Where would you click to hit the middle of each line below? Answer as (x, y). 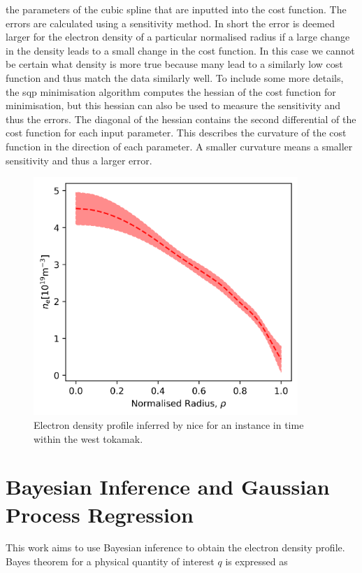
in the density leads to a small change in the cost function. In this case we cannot (180, 50)
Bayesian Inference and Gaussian (168, 487)
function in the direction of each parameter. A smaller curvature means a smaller (179, 146)
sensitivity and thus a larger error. (79, 160)
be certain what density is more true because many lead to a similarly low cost (174, 64)
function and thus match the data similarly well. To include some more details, (175, 77)
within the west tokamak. (88, 438)
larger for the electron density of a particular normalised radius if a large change (178, 37)
